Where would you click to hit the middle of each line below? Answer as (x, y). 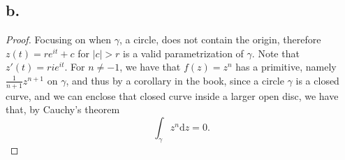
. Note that (276, 53)
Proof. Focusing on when (59, 39)
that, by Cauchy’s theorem (63, 109)
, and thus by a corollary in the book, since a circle (175, 80)
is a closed (317, 80)
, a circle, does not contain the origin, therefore (220, 39)
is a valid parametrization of (183, 53)
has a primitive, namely (286, 67)
